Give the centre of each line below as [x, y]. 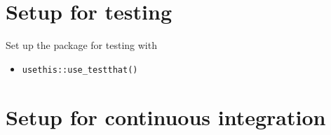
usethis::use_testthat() [80, 70]
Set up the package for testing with [81, 45]
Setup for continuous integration [166, 116]
